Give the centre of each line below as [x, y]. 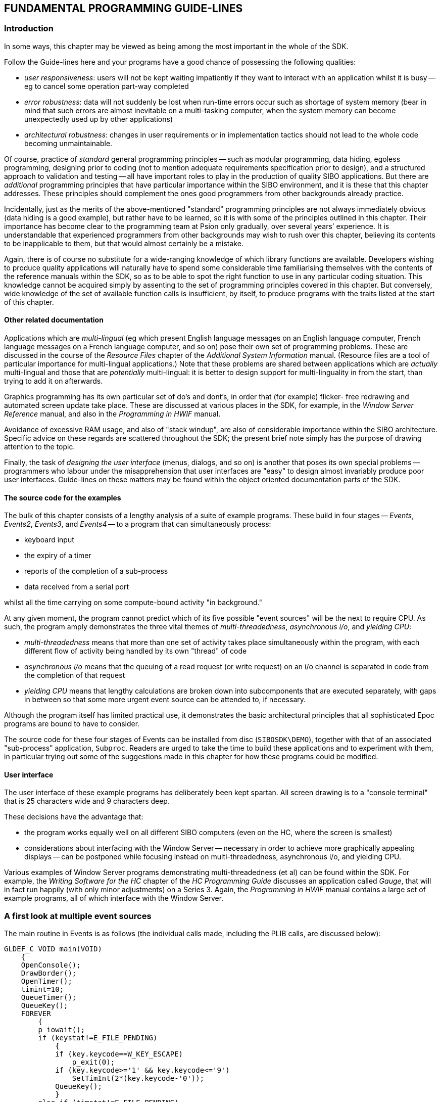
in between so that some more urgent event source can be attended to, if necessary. [165, 700]
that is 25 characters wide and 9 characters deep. [87, 801]
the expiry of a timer [58, 556]
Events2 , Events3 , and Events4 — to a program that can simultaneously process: [138, 524]
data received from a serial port [77, 587]
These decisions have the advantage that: [74, 817]
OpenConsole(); [51, 965]
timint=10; [42, 990]
